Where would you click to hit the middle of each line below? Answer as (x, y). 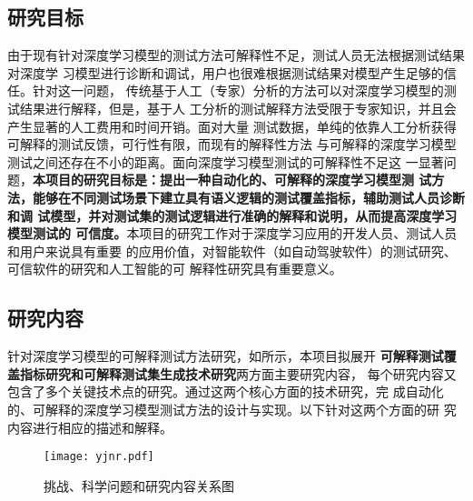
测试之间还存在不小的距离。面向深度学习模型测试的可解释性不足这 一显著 (226, 161)
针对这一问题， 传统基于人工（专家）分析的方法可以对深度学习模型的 (238, 90)
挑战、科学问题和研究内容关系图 (139, 485)
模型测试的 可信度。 (67, 233)
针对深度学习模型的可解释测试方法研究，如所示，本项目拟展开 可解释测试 (226, 356)
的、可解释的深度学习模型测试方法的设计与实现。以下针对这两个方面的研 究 (232, 409)
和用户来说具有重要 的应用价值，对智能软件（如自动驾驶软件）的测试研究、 (232, 250)
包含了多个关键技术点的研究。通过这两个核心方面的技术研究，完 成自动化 (226, 391)
